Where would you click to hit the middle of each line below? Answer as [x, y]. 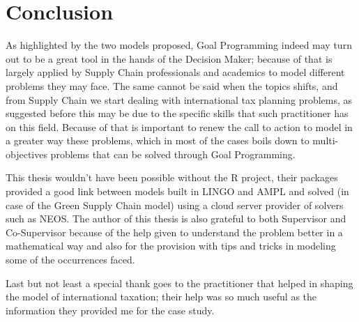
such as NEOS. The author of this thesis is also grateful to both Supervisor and [176, 219]
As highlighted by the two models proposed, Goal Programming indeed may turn [179, 45]
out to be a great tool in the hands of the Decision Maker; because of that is [169, 58]
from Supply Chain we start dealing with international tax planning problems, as [179, 99]
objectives [26, 154]
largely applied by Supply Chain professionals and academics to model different [175, 72]
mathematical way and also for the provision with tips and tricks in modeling [171, 246]
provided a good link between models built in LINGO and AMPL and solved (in [177, 191]
